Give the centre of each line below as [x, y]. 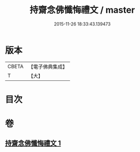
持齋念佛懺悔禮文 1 [33, 143]
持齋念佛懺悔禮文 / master [82, 10]
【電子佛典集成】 [48, 67]
